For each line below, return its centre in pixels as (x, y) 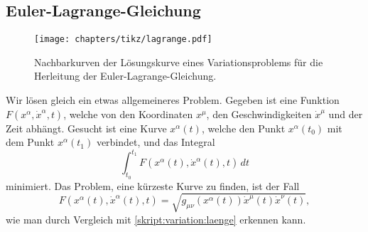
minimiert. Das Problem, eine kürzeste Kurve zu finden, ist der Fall (153, 185)
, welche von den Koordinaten (128, 114)
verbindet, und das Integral (156, 142)
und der (346, 114)
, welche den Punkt (243, 128)
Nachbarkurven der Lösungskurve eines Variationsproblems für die (179, 62)
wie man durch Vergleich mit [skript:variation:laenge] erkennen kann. (156, 219)
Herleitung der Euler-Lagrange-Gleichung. (125, 76)
